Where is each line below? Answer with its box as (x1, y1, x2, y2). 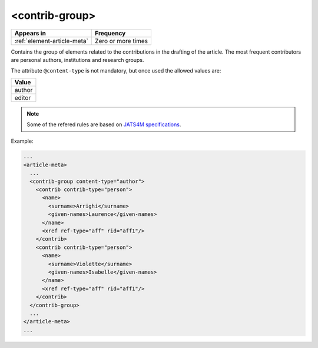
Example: (11, 137, 34, 145)
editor (14, 93, 31, 101)
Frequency (95, 29, 126, 37)
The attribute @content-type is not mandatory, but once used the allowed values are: (11, 67, 221, 74)
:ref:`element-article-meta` (14, 37, 88, 45)
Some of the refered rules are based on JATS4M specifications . (26, 121, 181, 128)
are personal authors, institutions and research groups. (11, 56, 144, 63)
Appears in (14, 29, 47, 37)
